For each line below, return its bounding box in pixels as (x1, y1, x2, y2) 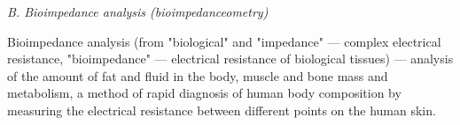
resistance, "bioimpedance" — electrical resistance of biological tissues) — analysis (7, 49, 454, 68)
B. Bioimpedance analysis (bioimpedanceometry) (7, 3, 269, 20)
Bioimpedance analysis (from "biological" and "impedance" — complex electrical (7, 32, 441, 50)
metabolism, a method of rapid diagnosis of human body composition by (7, 84, 402, 102)
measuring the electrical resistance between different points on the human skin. (7, 100, 436, 119)
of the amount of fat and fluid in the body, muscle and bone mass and (7, 66, 388, 85)
